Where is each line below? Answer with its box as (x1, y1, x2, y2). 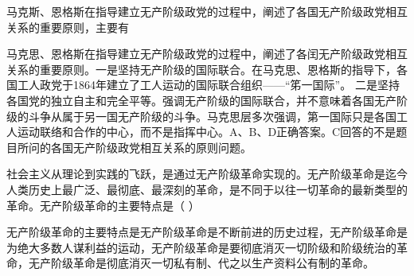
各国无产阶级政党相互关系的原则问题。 (50, 138, 252, 155)
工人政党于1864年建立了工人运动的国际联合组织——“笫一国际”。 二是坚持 (17, 76, 400, 93)
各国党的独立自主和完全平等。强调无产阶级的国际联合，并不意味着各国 (6, 91, 374, 108)
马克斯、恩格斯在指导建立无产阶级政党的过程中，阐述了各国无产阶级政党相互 (6, 3, 408, 19)
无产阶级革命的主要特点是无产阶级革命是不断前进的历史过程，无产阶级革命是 (6, 224, 408, 240)
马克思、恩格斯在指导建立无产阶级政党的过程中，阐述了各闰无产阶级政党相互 (6, 45, 408, 62)
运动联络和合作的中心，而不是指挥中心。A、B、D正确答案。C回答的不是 (17, 123, 396, 140)
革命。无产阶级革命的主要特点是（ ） (6, 196, 200, 213)
